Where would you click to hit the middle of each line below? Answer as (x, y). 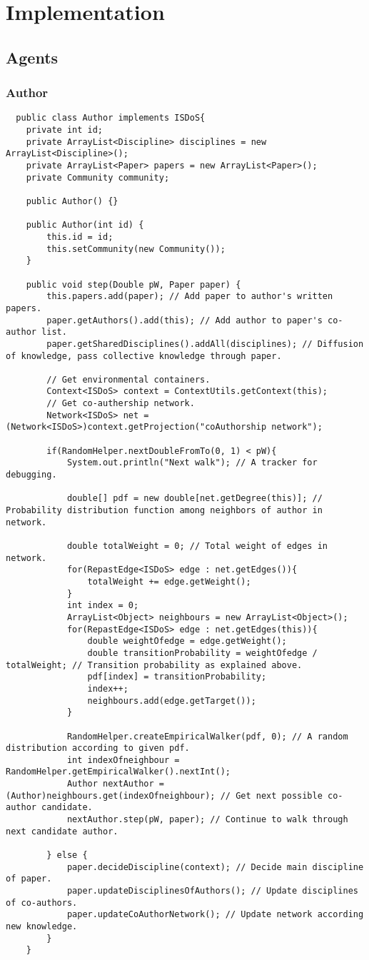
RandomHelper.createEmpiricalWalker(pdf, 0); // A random (207, 736)
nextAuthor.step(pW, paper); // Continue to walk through (207, 820)
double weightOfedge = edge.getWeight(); (187, 641)
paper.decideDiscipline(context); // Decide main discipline (215, 867)
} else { (67, 855)
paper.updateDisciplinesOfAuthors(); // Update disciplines (212, 891)
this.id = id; (80, 237)
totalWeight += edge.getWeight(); (169, 581)
